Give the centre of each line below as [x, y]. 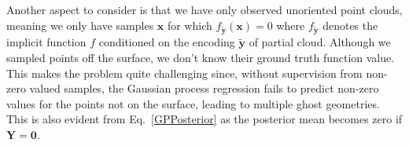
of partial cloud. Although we [320, 42]
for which [190, 25]
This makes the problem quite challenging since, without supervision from [184, 73]
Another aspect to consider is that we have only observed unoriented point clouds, [204, 9]
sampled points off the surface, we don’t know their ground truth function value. [201, 57]
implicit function [46, 42]
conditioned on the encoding [167, 42]
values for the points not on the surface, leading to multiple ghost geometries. [193, 103]
